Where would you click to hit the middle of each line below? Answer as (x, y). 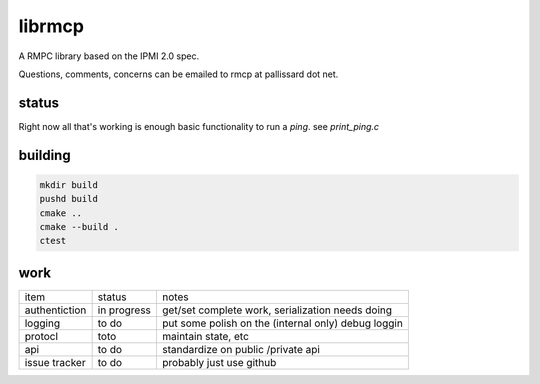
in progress (124, 310)
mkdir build (69, 184)
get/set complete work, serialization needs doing (277, 310)
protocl (41, 336)
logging (42, 323)
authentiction (55, 310)
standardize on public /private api (240, 349)
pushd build (69, 199)
